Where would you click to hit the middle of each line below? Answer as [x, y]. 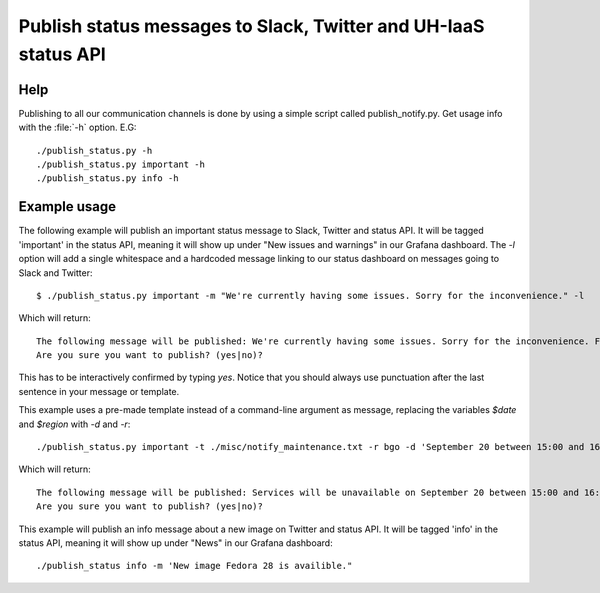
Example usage [67, 206]
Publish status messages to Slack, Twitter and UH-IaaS [251, 26]
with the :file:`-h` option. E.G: [77, 127]
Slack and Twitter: [55, 272]
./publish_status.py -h [94, 150]
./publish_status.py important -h [120, 164]
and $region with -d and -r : [74, 424]
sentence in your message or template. [99, 391]
